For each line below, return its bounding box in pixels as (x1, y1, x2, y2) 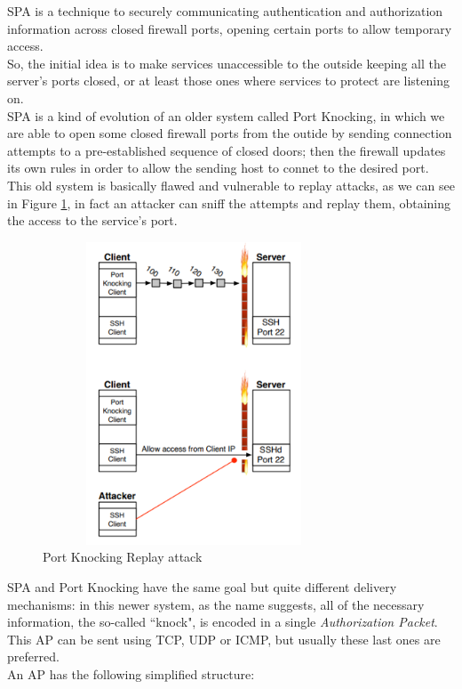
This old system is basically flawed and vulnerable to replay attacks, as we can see (7, 175, 455, 194)
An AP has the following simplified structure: (7, 665, 255, 684)
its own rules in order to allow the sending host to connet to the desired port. (7, 158, 429, 177)
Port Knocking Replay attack (43, 547, 203, 566)
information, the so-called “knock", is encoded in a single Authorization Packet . (7, 612, 438, 631)
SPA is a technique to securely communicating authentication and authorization (7, 2, 443, 20)
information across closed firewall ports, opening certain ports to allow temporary (7, 19, 452, 37)
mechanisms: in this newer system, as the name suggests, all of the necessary (7, 595, 425, 613)
